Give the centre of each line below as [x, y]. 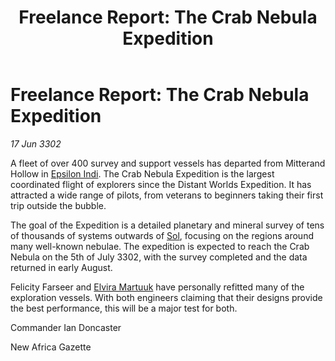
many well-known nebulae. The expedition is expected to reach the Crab [160, 246]
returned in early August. [61, 267]
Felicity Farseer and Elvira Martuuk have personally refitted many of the [157, 287]
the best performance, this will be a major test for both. [124, 308]
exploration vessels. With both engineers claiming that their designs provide [166, 297]
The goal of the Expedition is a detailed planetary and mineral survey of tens [167, 225]
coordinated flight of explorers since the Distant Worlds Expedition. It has [161, 184]
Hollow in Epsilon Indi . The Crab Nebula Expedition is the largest [142, 173]
